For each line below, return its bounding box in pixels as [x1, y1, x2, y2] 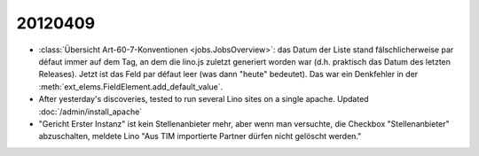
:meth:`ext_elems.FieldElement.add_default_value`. [38, 81, 224, 92]
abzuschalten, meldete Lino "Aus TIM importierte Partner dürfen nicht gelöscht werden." [38, 131, 362, 142]
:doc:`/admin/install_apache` [38, 106, 143, 117]
